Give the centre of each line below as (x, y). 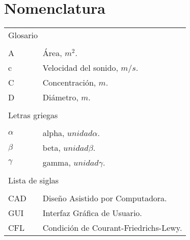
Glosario (23, 35)
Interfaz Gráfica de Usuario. (92, 213)
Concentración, (69, 83)
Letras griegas (33, 115)
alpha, (53, 133)
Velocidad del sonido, (80, 68)
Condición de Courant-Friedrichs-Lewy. (112, 228)
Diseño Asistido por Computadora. (105, 198)
